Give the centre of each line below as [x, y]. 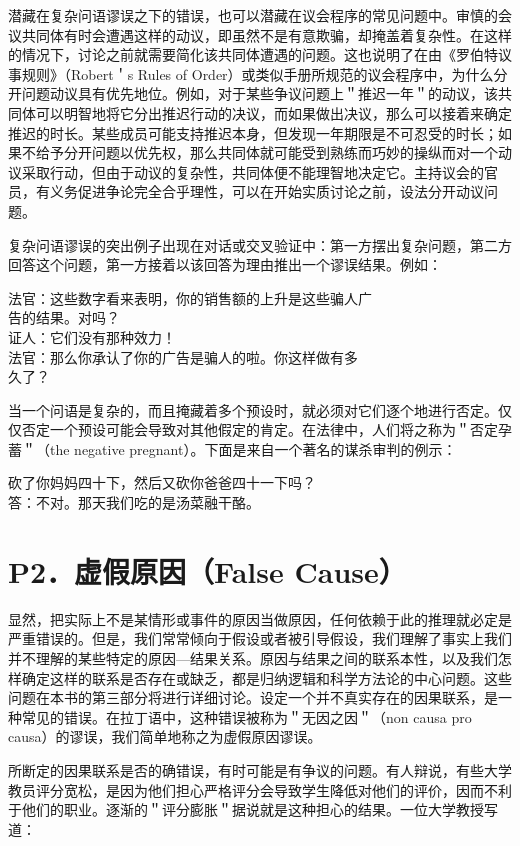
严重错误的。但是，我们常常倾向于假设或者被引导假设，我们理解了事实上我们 [260, 638]
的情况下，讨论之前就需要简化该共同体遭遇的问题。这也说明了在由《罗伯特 [253, 54]
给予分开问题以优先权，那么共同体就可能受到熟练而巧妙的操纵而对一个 [266, 152]
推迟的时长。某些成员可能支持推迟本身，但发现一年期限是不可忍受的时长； [253, 132]
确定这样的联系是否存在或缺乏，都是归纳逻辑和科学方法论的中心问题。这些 [266, 677]
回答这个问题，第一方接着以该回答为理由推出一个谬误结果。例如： [225, 264]
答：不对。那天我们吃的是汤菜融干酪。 [134, 502]
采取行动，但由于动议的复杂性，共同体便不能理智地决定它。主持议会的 [252, 171]
